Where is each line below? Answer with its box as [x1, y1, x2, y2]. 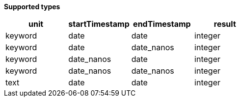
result [213, 19, 236, 29]
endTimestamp [133, 19, 191, 29]
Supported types [4, 2, 60, 11]
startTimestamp [68, 19, 130, 29]
